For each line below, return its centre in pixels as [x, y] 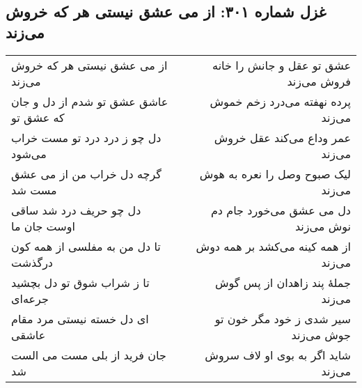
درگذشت [32, 262]
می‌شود [29, 153]
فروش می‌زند [319, 81]
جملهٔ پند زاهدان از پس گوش [283, 282]
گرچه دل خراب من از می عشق [86, 173]
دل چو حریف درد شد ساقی [76, 210]
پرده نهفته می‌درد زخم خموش [280, 101]
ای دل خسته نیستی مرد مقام [80, 318]
